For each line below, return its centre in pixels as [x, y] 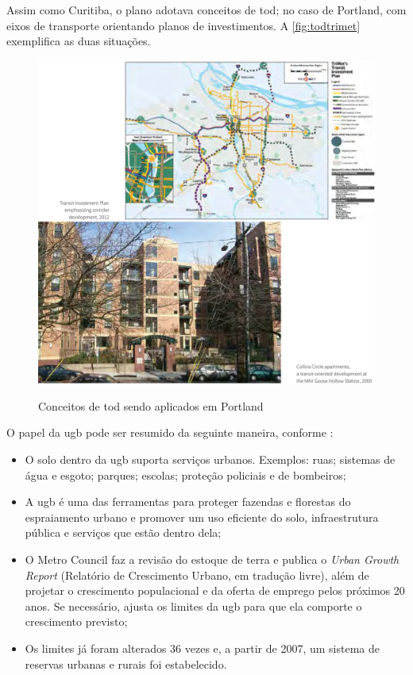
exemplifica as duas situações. [79, 41]
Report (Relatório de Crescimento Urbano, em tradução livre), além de [197, 575]
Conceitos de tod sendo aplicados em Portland [151, 405]
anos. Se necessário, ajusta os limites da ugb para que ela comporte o [193, 606]
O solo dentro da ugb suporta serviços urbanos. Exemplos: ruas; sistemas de [210, 459]
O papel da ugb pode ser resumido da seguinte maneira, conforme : [170, 432]
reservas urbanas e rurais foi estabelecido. [126, 663]
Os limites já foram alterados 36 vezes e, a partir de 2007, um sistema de [203, 648]
